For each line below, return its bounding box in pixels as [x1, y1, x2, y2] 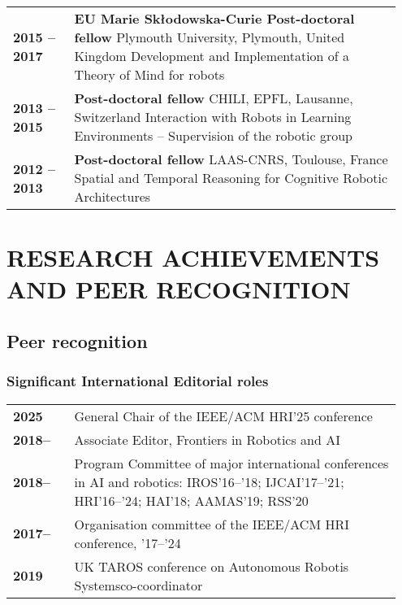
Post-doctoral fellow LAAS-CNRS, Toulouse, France [74, 150, 388, 168]
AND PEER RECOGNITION [6, 272, 351, 306]
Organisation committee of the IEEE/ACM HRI [74, 514, 349, 533]
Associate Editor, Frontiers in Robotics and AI [74, 429, 340, 449]
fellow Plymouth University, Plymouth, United [74, 28, 345, 46]
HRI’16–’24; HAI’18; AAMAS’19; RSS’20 [74, 490, 309, 510]
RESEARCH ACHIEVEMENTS [6, 241, 380, 274]
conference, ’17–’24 [74, 533, 181, 552]
